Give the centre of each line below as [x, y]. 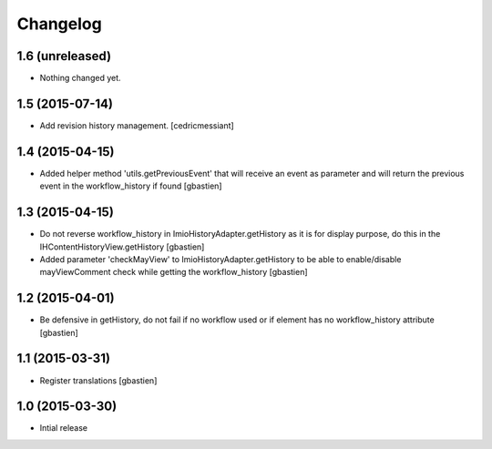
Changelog [59, 24]
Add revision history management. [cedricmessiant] [137, 125]
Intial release [64, 428]
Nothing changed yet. [81, 78]
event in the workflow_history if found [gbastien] [131, 186]
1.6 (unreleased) [64, 56]
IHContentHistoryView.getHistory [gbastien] [122, 247]
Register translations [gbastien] [98, 380]
